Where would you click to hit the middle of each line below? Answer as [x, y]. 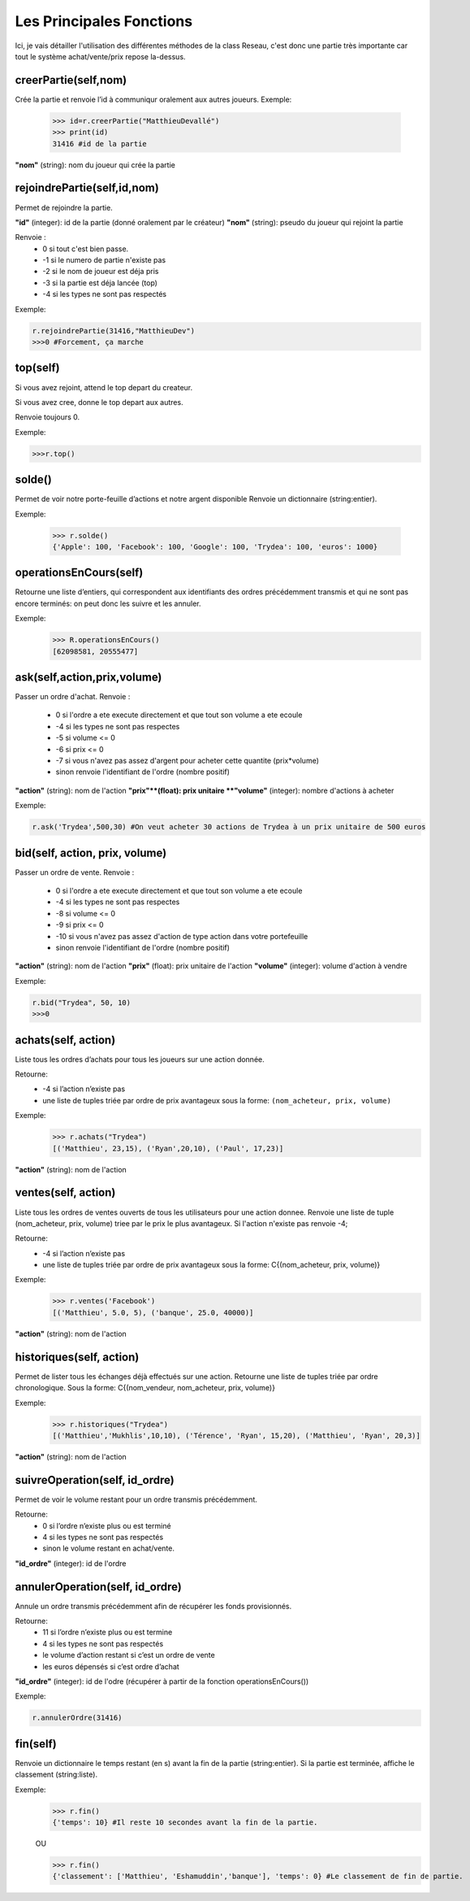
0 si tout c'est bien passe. [86, 249]
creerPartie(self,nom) [71, 80]
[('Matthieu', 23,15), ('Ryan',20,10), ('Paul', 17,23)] [168, 1148]
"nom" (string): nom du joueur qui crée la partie [95, 165]
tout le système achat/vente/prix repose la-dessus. [100, 56]
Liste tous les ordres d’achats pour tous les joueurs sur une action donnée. [140, 1059]
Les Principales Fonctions [104, 21]
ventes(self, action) [65, 1192]
